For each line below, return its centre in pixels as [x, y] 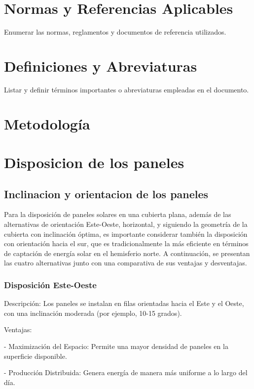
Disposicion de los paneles [94, 162]
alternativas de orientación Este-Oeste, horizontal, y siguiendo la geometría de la [126, 224]
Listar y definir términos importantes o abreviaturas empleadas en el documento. [127, 89]
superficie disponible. [36, 356]
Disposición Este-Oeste [50, 284]
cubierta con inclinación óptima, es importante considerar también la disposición [126, 234]
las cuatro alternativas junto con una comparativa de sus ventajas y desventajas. [126, 263]
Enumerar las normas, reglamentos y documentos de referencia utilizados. [115, 32]
